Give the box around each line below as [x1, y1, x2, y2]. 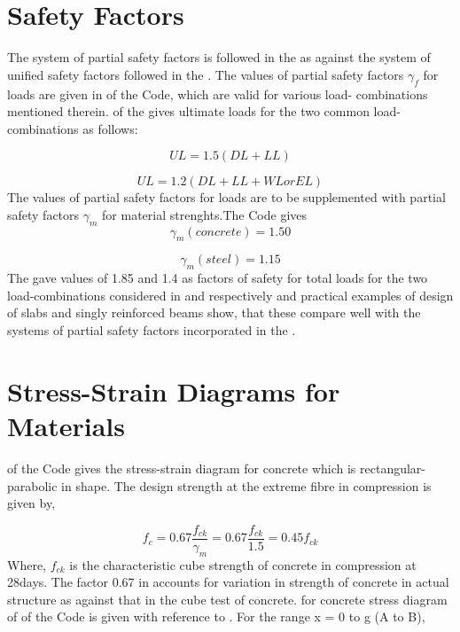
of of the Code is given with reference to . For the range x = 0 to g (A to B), [7, 607, 425, 626]
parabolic [7, 476, 58, 495]
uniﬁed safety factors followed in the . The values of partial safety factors [7, 65, 404, 83]
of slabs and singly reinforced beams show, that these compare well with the [7, 303, 421, 322]
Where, [7, 555, 46, 573]
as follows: [82, 119, 138, 137]
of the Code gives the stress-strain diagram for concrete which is [7, 458, 356, 477]
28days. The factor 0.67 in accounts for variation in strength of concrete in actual [7, 573, 449, 591]
